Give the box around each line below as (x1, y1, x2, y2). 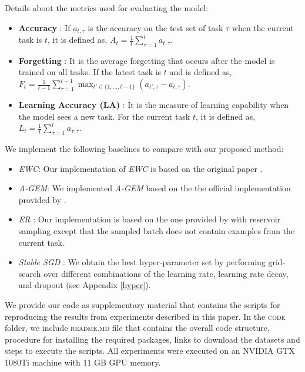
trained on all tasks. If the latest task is (18, 66, 162, 78)
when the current (232, 21, 294, 33)
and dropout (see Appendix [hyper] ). (18, 279, 151, 291)
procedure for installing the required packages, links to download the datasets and (5, 333, 300, 345)
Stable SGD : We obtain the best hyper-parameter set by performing (18, 256, 266, 268)
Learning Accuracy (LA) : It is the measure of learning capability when (18, 99, 289, 111)
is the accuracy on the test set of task (88, 21, 223, 33)
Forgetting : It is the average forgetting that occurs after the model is (18, 54, 275, 66)
